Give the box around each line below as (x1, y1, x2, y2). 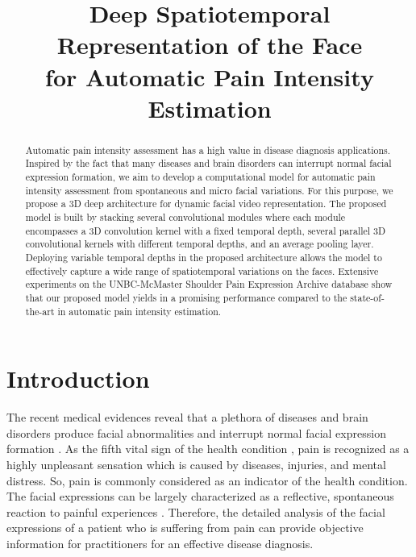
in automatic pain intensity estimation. (57, 304, 222, 318)
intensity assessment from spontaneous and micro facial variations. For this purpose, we (25, 183, 393, 197)
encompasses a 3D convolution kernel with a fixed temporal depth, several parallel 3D (25, 223, 386, 237)
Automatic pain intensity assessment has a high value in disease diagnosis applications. (25, 143, 391, 156)
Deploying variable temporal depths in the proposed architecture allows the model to (25, 250, 382, 264)
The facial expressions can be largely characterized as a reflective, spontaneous (6, 488, 394, 505)
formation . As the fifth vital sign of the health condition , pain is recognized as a (6, 440, 410, 457)
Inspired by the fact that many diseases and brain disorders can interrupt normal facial (25, 156, 392, 170)
